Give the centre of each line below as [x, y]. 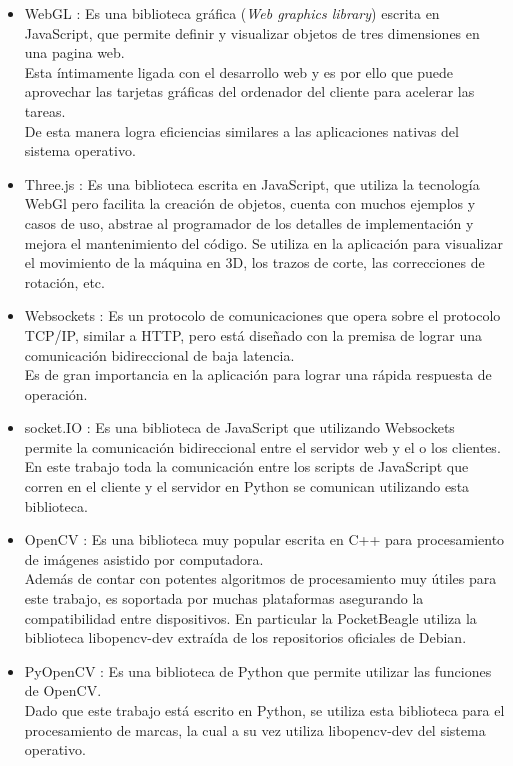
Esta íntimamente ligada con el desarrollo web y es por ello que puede [239, 71]
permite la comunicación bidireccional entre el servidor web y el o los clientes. [262, 446]
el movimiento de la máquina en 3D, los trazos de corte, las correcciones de [254, 262]
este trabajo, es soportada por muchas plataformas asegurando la [224, 598]
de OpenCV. [63, 690]
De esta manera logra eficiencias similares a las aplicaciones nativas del [241, 130]
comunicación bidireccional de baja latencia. [159, 354]
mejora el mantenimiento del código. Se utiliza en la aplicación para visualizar [263, 242]
